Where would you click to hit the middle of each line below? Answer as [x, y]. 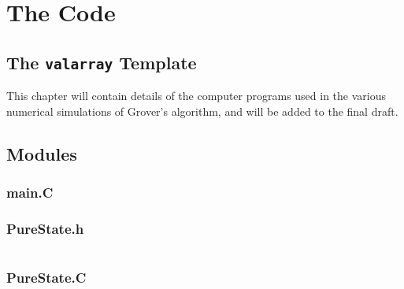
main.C [30, 193]
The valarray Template [102, 62]
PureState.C [46, 278]
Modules [42, 153]
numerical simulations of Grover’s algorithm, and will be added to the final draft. [202, 111]
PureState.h [45, 228]
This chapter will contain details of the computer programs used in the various [196, 96]
